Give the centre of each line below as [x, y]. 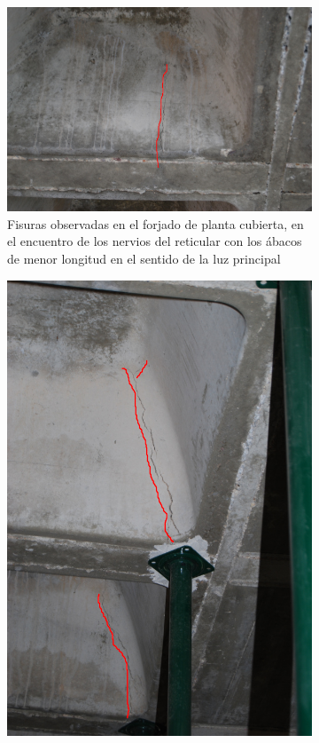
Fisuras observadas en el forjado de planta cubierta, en [156, 223]
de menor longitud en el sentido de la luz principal [144, 258]
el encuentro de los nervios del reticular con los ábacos [155, 241]
